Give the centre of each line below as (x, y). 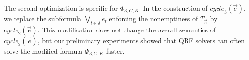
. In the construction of (173, 8)
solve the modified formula (43, 51)
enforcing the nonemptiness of (154, 18)
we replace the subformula (43, 18)
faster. (115, 51)
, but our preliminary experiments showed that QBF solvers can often (141, 40)
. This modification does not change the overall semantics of (127, 29)
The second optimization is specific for (61, 8)
